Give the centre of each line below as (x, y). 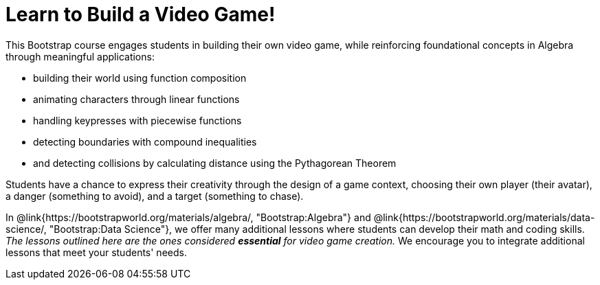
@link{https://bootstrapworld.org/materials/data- (484, 217)
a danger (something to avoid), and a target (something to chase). (155, 196)
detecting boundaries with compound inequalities (145, 141)
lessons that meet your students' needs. (96, 252)
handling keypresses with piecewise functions (137, 120)
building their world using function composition (140, 78)
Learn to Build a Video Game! (141, 14)
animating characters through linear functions (136, 99)
